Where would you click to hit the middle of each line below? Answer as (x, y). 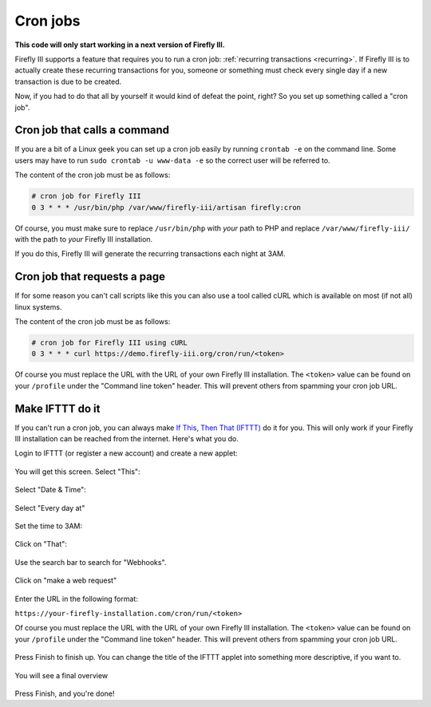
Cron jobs (47, 21)
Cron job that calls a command (92, 130)
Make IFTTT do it (57, 408)
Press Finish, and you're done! (65, 693)
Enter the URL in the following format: (77, 598)
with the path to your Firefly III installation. (84, 239)
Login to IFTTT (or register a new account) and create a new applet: (127, 453)
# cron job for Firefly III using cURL (109, 343)
